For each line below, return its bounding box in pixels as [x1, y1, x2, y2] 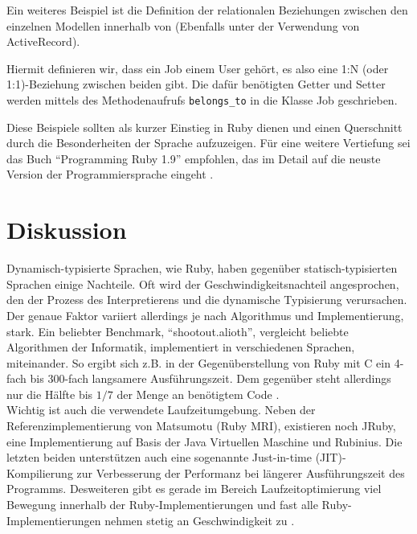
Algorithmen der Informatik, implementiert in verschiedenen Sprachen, [6, 339, 355, 355]
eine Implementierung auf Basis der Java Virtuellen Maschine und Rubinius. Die [6, 433, 403, 450]
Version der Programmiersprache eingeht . [6, 166, 214, 183]
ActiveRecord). [6, 33, 80, 50]
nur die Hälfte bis [6, 385, 93, 402]
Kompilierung [6, 464, 73, 481]
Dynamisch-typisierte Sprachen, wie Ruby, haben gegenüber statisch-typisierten [6, 260, 398, 277]
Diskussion [6, 213, 127, 246]
